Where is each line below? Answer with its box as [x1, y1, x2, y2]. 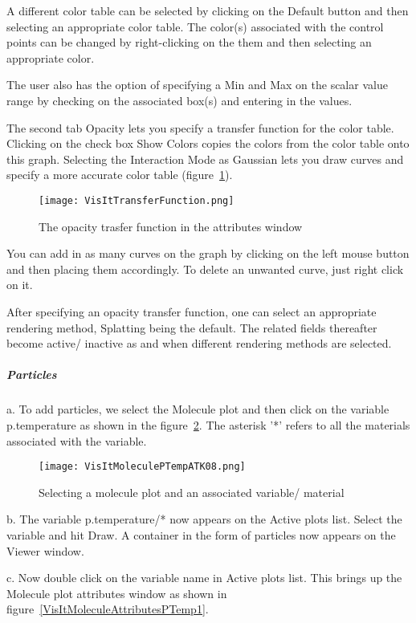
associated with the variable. [6, 432, 147, 449]
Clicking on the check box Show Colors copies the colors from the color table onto [6, 135, 410, 152]
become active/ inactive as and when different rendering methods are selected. [6, 335, 392, 352]
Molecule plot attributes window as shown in [6, 584, 227, 601]
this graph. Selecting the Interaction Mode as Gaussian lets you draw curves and [6, 150, 404, 167]
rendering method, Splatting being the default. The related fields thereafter [6, 319, 377, 336]
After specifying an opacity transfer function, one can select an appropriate [6, 303, 377, 320]
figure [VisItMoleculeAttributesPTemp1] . [6, 601, 209, 617]
